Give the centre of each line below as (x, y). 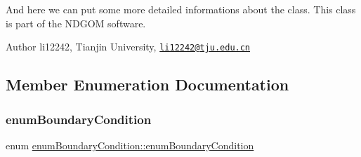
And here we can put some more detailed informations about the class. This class (181, 9)
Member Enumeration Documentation (147, 84)
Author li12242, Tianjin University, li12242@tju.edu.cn (128, 47)
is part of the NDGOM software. (76, 23)
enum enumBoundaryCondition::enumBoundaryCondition (130, 145)
